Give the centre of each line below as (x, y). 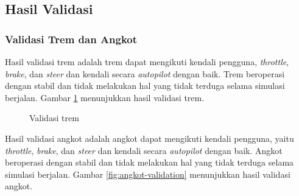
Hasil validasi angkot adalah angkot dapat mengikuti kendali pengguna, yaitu (149, 138)
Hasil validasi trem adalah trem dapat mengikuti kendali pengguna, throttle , (147, 61)
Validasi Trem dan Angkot (71, 39)
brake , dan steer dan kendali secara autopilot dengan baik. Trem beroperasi (145, 73)
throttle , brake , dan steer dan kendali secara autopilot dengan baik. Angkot (144, 150)
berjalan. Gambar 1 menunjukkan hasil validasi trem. (105, 97)
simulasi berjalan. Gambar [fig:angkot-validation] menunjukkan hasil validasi (148, 174)
